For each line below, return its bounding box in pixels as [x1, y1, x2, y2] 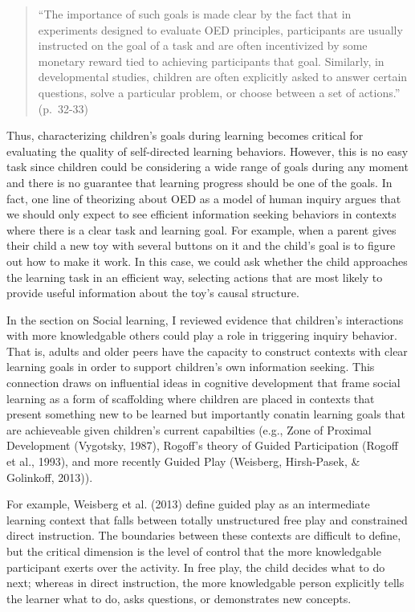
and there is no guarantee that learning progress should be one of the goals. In [6, 173, 393, 190]
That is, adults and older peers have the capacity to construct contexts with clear [6, 342, 408, 359]
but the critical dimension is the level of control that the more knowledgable [6, 543, 381, 559]
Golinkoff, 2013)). [6, 468, 93, 485]
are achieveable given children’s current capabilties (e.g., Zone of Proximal [6, 421, 372, 438]
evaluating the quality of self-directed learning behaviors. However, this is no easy [6, 142, 409, 159]
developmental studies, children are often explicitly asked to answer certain [38, 68, 408, 85]
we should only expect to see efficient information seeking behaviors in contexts [6, 206, 397, 222]
